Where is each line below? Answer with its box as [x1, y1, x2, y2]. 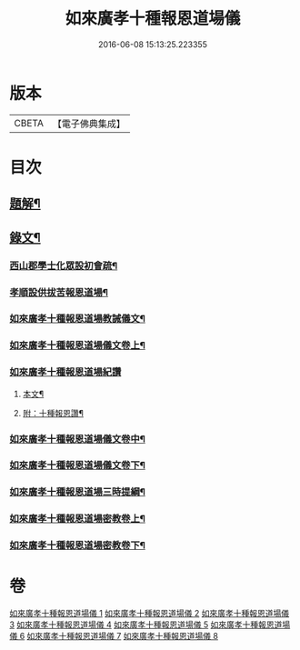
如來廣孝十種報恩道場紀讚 [9, 365, 122, 378]
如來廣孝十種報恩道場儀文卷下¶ [9, 459, 145, 472]
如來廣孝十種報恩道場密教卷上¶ [9, 513, 145, 525]
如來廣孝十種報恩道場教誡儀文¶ [9, 313, 145, 325]
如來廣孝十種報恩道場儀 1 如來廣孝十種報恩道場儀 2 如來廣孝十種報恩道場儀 [9, 608, 289, 619]
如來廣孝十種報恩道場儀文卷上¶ [9, 339, 145, 352]
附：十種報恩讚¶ [22, 407, 85, 418]
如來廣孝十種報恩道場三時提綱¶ [9, 485, 145, 498]
